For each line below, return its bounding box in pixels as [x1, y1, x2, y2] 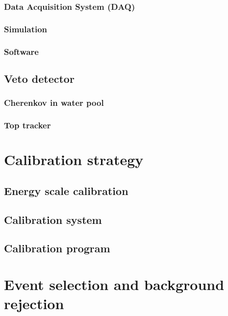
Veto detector [4, 71, 75, 86]
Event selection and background [4, 274, 225, 294]
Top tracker [4, 119, 51, 131]
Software [4, 45, 39, 57]
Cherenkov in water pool [4, 97, 104, 109]
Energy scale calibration [4, 183, 128, 198]
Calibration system [4, 212, 102, 227]
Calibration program [4, 241, 110, 256]
